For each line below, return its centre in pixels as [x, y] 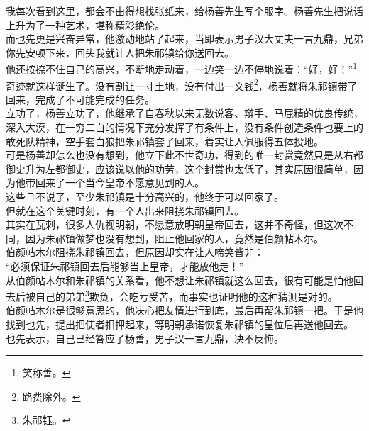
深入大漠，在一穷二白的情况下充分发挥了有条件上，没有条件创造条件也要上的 [184, 127]
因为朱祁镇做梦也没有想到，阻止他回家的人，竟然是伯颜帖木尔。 [174, 238]
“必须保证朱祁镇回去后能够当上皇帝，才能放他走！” [125, 266]
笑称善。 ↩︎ [46, 373]
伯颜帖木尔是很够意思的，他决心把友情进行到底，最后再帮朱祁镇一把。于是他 [184, 310]
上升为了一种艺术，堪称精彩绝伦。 [85, 24]
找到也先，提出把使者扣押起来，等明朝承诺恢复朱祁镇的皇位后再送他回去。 [180, 324]
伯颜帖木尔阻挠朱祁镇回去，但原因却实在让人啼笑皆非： [135, 252]
